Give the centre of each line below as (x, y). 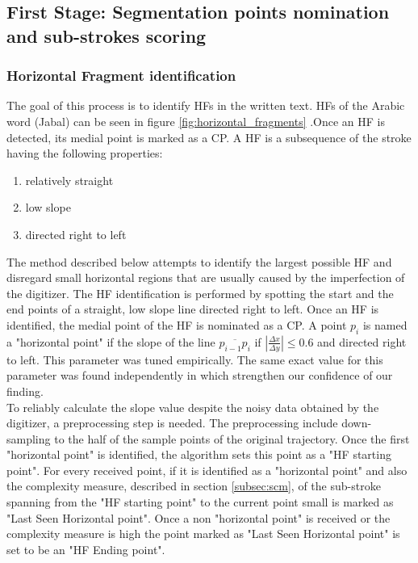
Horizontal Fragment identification (121, 76)
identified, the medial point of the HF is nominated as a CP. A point (177, 324)
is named (385, 324)
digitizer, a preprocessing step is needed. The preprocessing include (172, 423)
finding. (25, 391)
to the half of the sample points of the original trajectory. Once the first (232, 438)
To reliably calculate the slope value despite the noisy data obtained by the (193, 407)
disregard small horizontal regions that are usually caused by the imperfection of (206, 277)
